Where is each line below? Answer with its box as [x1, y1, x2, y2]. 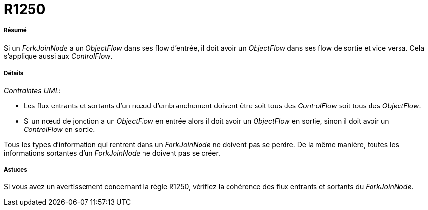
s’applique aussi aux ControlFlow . [4, 52, 113, 60]
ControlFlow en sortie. [24, 125, 95, 133]
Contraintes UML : [4, 86, 61, 95]
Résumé [4, 27, 27, 34]
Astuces [4, 166, 27, 173]
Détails [4, 70, 24, 77]
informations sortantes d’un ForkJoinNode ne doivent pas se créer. [4, 148, 220, 157]
